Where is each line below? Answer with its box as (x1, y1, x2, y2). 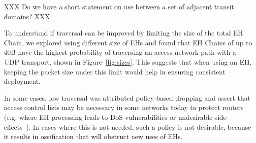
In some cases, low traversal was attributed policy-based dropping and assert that (4, 92, 251, 103)
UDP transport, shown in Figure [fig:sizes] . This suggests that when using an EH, (4, 56, 252, 67)
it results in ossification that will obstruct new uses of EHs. (4, 131, 183, 142)
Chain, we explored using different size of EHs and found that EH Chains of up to (4, 37, 252, 47)
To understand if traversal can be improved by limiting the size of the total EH (4, 28, 243, 38)
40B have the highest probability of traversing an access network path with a (4, 47, 236, 57)
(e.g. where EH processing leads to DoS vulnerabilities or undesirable (4, 111, 213, 122)
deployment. (4, 76, 41, 86)
